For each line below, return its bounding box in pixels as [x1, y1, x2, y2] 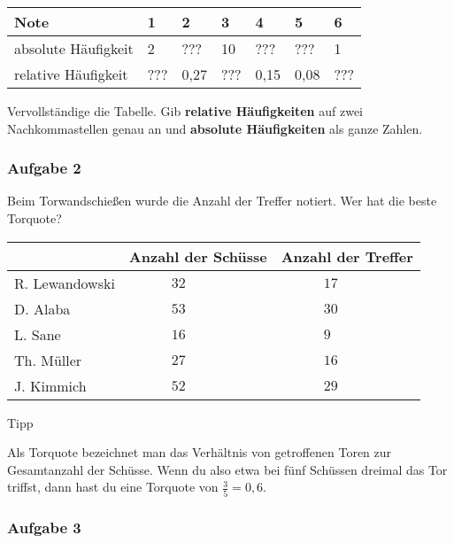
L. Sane [14, 323, 61, 345]
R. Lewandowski [14, 272, 115, 293]
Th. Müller [14, 349, 82, 370]
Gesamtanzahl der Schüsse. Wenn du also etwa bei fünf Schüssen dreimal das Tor [7, 460, 448, 478]
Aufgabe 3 [7, 516, 81, 538]
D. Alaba [14, 298, 71, 319]
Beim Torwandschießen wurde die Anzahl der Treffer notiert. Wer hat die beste [7, 191, 437, 210]
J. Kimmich [14, 375, 87, 396]
